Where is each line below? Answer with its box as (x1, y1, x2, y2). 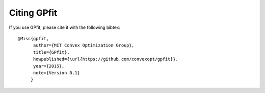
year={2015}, (33, 63, 65, 69)
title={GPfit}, (33, 49, 70, 55)
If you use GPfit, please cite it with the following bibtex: (9, 24, 120, 30)
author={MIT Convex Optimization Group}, (33, 43, 134, 48)
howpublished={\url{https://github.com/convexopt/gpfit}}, (33, 56, 179, 62)
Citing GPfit (9, 7, 57, 18)
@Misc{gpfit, (18, 36, 49, 41)
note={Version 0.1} (33, 70, 80, 75)
